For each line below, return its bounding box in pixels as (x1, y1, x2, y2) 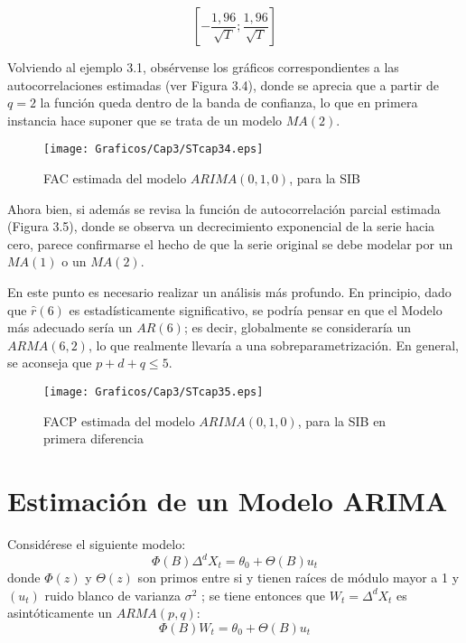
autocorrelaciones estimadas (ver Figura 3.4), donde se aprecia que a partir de (7, 75, 439, 94)
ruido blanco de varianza (44, 585, 182, 604)
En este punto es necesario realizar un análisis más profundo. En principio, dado (7, 283, 452, 301)
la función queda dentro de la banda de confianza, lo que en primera (40, 93, 418, 112)
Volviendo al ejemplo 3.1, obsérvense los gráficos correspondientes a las (7, 58, 399, 76)
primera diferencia (43, 429, 144, 448)
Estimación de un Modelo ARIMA (7, 482, 448, 518)
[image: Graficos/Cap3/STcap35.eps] (43, 385, 264, 398)
